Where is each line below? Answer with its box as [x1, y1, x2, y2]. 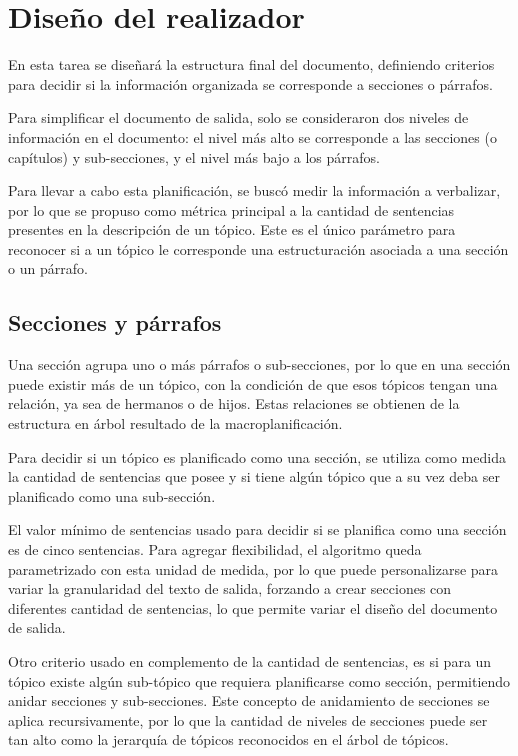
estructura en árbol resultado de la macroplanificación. [8, 413, 343, 434]
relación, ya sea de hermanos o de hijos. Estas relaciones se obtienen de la [8, 393, 460, 414]
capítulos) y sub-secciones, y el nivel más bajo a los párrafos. [8, 146, 380, 167]
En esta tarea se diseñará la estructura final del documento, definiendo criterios [8, 54, 495, 75]
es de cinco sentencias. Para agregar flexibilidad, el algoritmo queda [8, 539, 422, 560]
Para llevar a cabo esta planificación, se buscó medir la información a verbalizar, [8, 180, 501, 201]
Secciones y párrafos [8, 307, 222, 338]
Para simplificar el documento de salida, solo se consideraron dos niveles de [8, 107, 469, 128]
